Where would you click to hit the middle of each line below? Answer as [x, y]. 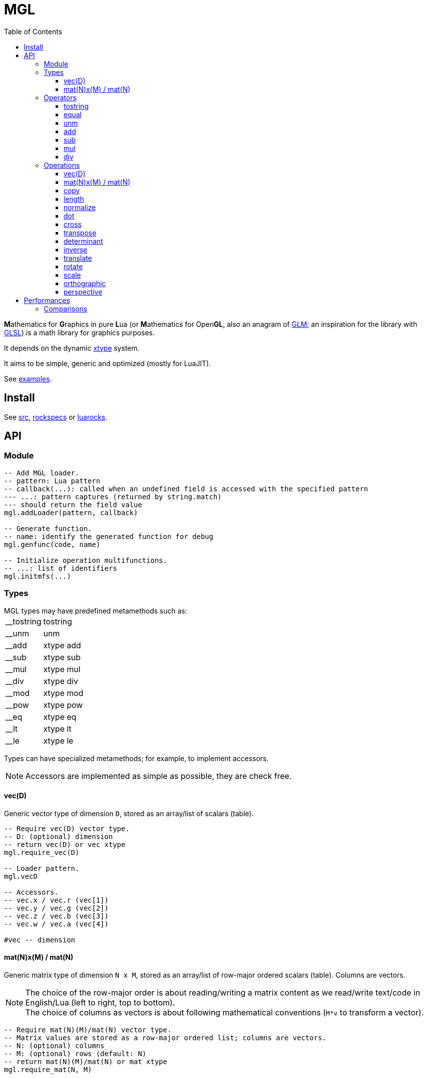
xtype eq [60, 717]
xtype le [58, 740]
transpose [80, 232]
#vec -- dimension [40, 940]
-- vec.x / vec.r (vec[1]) [56, 900]
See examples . [28, 379]
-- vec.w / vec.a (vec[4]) [56, 924]
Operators [60, 97]
